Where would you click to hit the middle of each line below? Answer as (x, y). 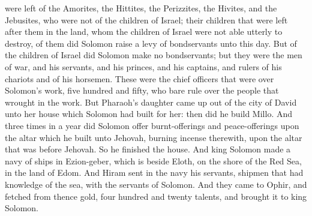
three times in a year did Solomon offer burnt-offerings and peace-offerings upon (152, 125)
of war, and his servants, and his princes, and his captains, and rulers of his (143, 66)
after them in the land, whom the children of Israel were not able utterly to (144, 31)
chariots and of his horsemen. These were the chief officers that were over (139, 78)
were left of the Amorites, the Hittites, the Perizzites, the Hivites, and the (141, 8)
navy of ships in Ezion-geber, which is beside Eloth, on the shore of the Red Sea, (153, 160)
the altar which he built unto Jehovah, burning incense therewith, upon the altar (154, 137)
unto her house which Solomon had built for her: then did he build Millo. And (149, 114)
